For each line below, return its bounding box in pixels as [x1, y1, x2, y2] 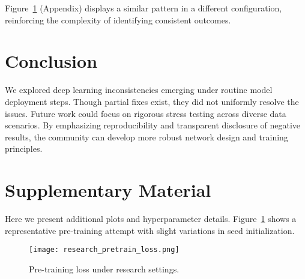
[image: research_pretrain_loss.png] [29, 245, 180, 254]
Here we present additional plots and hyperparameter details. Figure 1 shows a [5, 212, 297, 224]
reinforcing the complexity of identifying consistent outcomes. [5, 13, 231, 26]
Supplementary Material [5, 178, 211, 202]
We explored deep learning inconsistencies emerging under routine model [5, 83, 273, 96]
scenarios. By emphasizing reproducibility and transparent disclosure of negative [5, 119, 301, 131]
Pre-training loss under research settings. [29, 262, 180, 275]
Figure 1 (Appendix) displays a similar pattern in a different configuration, [5, 2, 282, 14]
